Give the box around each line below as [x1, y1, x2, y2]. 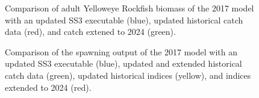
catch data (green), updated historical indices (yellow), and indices [5, 69, 251, 81]
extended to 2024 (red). [5, 81, 92, 93]
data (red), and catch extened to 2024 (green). [5, 25, 176, 38]
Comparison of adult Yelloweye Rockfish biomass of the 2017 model [5, 2, 254, 14]
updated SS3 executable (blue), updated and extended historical [5, 57, 242, 70]
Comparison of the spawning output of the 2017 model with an [5, 45, 237, 58]
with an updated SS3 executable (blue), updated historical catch [5, 13, 243, 26]
